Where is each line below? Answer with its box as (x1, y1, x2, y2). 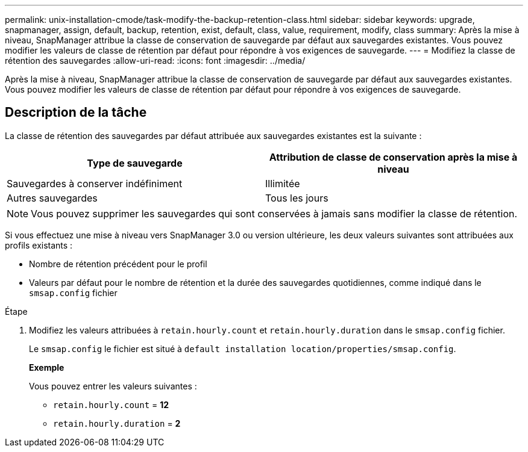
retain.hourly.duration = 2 (53, 418, 181, 429)
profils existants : (5, 240, 73, 250)
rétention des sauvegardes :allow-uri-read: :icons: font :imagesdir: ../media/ (5, 55, 306, 66)
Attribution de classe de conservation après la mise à (269, 150, 518, 163)
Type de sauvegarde (87, 156, 183, 169)
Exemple (29, 362, 64, 373)
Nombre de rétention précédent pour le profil (29, 258, 207, 269)
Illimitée (265, 177, 300, 190)
